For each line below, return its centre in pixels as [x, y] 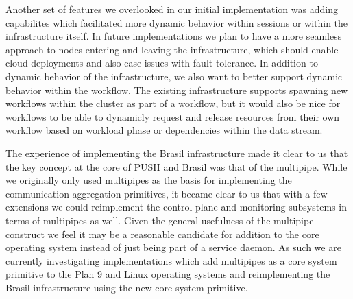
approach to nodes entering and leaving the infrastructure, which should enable [172, 49]
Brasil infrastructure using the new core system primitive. [127, 287]
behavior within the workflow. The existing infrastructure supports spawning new [177, 89]
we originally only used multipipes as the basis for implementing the [149, 180]
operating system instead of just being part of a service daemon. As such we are [173, 247]
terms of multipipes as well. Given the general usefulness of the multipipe [160, 220]
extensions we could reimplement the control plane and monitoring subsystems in [176, 207]
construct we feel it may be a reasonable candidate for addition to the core [162, 234]
